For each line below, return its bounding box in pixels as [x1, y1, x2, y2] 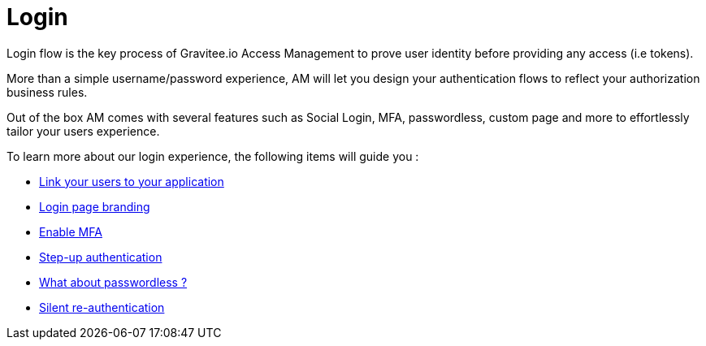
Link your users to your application [39, 174, 224, 188]
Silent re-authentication [39, 300, 165, 314]
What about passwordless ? [39, 275, 188, 289]
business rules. [6, 84, 88, 99]
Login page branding [39, 199, 150, 214]
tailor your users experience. [6, 123, 160, 138]
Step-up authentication [39, 249, 162, 264]
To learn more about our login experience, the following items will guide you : [6, 149, 419, 163]
